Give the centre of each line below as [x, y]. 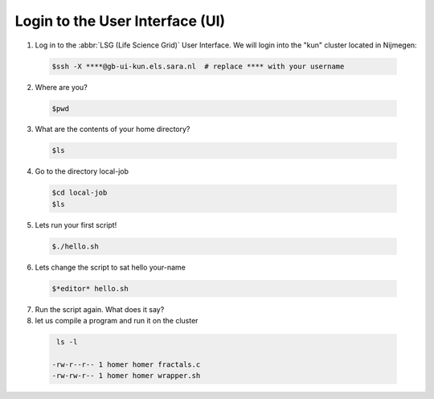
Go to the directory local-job [82, 171]
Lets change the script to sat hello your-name [111, 267]
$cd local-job [80, 193]
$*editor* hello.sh [90, 288]
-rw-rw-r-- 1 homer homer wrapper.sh [126, 376]
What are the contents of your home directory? [113, 130]
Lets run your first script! [76, 224]
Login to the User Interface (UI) [120, 21]
